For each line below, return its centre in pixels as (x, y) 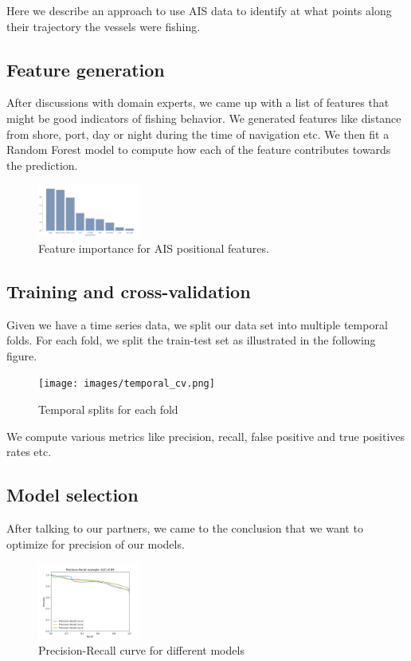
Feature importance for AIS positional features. (154, 248)
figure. (22, 355)
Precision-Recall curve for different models (141, 650)
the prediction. (42, 165)
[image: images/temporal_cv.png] (127, 384)
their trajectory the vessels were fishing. (104, 26)
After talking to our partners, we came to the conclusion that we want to (185, 528)
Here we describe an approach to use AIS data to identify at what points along (199, 10)
